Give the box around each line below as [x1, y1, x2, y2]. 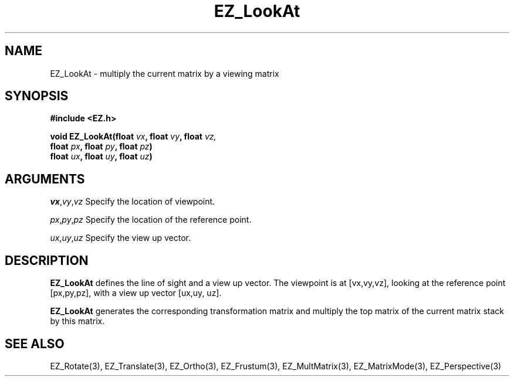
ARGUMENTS [5, 171, 85, 186]
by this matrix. [50, 316, 105, 326]
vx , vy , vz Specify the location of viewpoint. [50, 196, 215, 207]
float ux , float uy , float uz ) [50, 151, 153, 162]
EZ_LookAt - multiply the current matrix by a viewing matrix [50, 68, 279, 79]
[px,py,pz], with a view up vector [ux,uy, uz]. [50, 288, 222, 298]
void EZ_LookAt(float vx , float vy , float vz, [50, 131, 217, 142]
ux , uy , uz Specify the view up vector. [50, 233, 191, 243]
